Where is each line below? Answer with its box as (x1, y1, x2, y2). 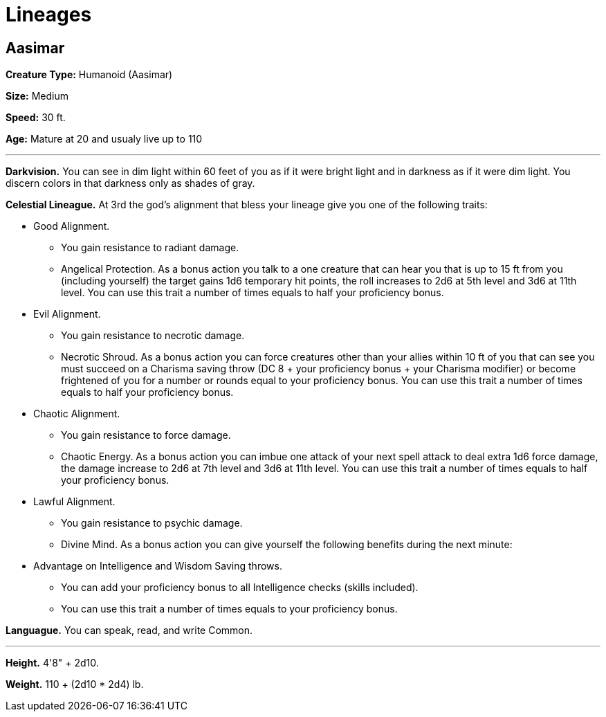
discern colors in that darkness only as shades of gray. (6, 177, 255, 190)
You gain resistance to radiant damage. (61, 242, 239, 254)
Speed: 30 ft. (6, 111, 66, 124)
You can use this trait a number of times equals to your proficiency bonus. (61, 603, 398, 615)
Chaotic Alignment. (33, 408, 120, 420)
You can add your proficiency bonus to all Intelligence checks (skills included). (61, 581, 419, 594)
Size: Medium (6, 90, 68, 102)
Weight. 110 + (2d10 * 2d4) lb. (6, 678, 144, 691)
